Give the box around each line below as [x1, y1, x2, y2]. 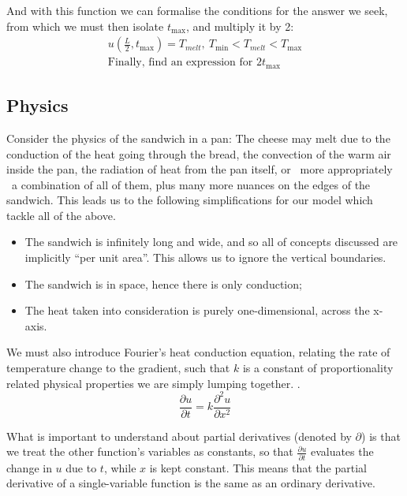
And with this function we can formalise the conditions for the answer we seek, [6, 2, 388, 18]
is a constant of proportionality [242, 360, 394, 376]
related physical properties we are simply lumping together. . [6, 375, 301, 391]
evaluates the [310, 443, 374, 460]
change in [6, 459, 52, 475]
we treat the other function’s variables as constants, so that [6, 443, 293, 460]
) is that [361, 427, 401, 444]
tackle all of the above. [6, 207, 116, 223]
